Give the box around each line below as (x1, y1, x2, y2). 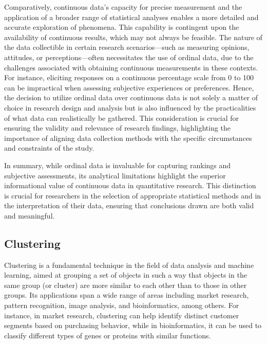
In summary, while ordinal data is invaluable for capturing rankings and (4, 159, 231, 170)
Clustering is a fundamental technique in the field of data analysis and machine (4, 259, 254, 270)
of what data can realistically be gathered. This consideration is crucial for (4, 112, 239, 123)
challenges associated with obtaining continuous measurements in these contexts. (4, 62, 258, 73)
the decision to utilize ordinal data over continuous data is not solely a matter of (4, 92, 258, 103)
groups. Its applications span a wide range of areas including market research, (4, 289, 249, 300)
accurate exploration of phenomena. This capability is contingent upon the (4, 22, 239, 32)
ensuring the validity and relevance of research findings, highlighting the (4, 122, 231, 133)
